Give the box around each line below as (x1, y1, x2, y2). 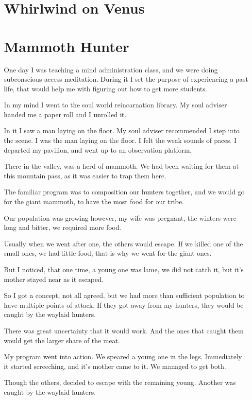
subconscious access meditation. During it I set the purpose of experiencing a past (4, 74, 248, 84)
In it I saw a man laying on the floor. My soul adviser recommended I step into (4, 125, 240, 136)
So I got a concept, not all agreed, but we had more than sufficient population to (4, 290, 245, 300)
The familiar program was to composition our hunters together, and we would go (4, 187, 245, 197)
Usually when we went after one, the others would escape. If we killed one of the (4, 238, 243, 248)
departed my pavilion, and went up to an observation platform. (4, 144, 192, 155)
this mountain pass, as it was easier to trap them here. (4, 170, 167, 180)
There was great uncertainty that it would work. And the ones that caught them (4, 325, 244, 335)
